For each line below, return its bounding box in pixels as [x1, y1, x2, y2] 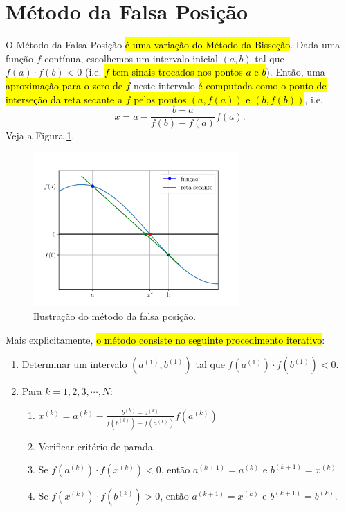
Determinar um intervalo [21, 357, 127, 371]
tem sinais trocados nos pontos [112, 64, 243, 79]
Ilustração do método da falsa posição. [33, 308, 197, 323]
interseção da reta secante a [6, 91, 122, 106]
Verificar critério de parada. [38, 439, 156, 453]
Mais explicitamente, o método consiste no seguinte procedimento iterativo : [6, 332, 325, 346]
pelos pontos [134, 91, 187, 106]
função [6, 51, 34, 65]
